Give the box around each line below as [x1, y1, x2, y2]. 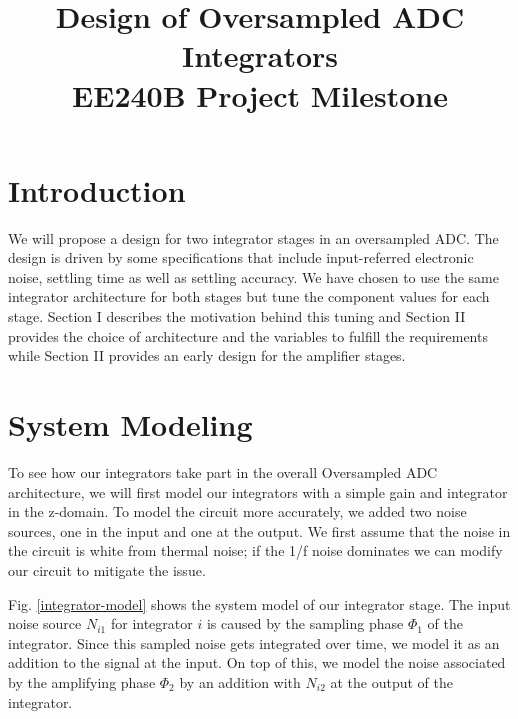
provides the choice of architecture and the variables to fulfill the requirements [8, 325, 488, 346]
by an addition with [179, 671, 301, 692]
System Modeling [8, 404, 253, 445]
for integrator [110, 613, 193, 634]
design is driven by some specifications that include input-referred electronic [8, 247, 474, 268]
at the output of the [330, 671, 454, 692]
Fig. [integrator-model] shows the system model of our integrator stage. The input [8, 593, 511, 614]
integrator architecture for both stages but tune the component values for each [8, 286, 490, 307]
